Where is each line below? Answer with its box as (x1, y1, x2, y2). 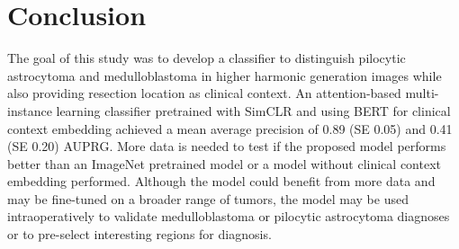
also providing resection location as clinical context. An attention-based (7, 84, 401, 102)
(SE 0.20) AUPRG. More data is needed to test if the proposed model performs (7, 137, 446, 156)
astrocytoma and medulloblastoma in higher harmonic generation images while (7, 66, 442, 84)
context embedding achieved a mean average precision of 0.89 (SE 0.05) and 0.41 (7, 119, 453, 138)
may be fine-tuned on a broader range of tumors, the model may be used (7, 189, 409, 208)
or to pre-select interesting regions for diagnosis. (7, 225, 272, 244)
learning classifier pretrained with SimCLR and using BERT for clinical (56, 101, 451, 120)
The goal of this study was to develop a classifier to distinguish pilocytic (7, 49, 406, 67)
